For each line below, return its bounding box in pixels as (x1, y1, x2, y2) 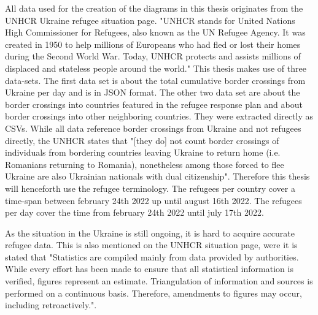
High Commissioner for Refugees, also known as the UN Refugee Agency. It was (5, 26, 306, 39)
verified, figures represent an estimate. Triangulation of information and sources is (5, 275, 313, 287)
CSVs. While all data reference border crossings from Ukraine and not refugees (5, 121, 301, 134)
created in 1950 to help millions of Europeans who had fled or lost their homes (5, 37, 301, 50)
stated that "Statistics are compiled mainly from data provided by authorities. (5, 250, 299, 263)
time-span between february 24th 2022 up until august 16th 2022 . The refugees (5, 194, 302, 207)
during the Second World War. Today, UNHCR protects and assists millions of (5, 50, 301, 63)
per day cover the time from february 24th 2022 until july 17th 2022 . (5, 206, 264, 219)
